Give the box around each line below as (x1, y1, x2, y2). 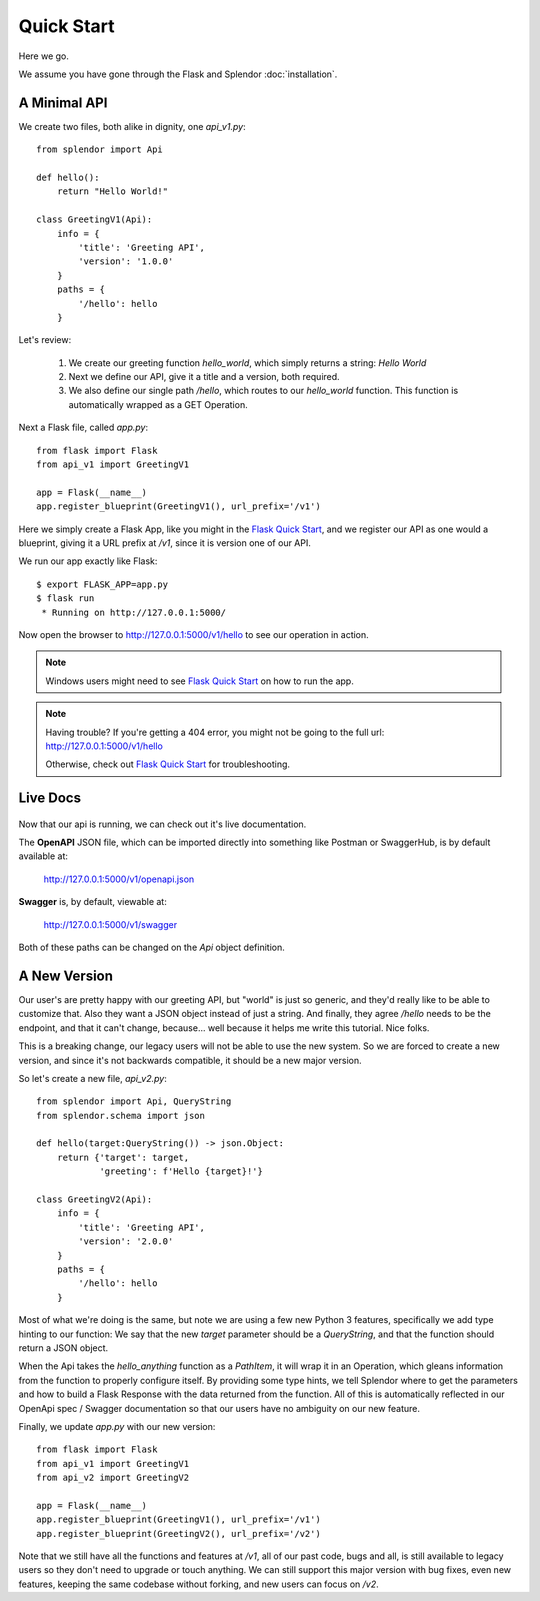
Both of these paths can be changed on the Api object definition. (18, 941, 285, 954)
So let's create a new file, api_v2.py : (18, 1072, 167, 1084)
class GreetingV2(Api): (36, 1194, 153, 1205)
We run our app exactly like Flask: (18, 555, 158, 567)
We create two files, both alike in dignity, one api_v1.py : (18, 120, 246, 132)
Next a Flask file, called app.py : (18, 421, 149, 434)
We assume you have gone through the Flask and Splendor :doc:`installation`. (18, 68, 338, 80)
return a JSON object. (18, 1341, 109, 1354)
